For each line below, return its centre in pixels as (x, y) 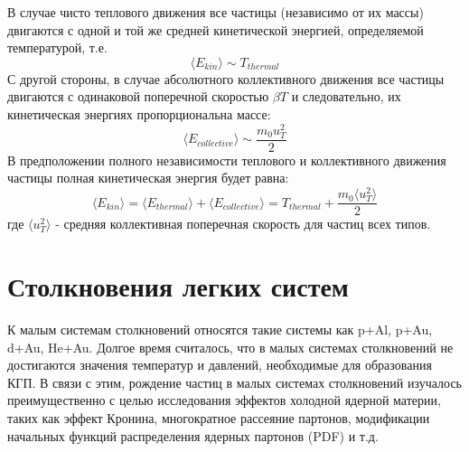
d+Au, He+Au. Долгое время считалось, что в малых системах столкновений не (230, 347)
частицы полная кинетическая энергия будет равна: (148, 178)
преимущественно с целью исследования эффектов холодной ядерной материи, (224, 400)
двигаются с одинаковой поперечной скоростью (138, 96)
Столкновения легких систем (178, 286)
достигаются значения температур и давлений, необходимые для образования (220, 365)
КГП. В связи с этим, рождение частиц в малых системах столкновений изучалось (235, 382)
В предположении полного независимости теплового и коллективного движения (227, 160)
